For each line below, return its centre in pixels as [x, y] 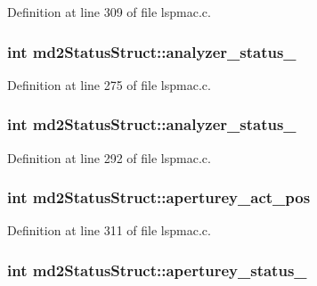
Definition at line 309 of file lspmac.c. [109, 12]
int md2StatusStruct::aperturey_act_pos [159, 197]
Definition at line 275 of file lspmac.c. [109, 84]
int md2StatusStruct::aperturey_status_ [157, 270]
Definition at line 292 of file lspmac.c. [109, 157]
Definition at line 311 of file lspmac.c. [109, 230]
